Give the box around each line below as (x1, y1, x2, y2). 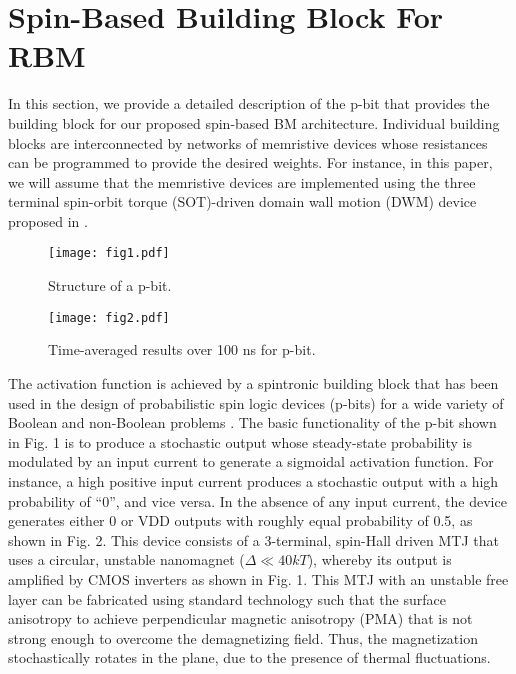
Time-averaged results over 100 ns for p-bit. (48, 339, 316, 360)
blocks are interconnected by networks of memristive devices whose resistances (8, 132, 488, 153)
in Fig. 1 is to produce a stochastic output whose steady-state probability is (8, 431, 472, 452)
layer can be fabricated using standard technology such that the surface (8, 588, 446, 609)
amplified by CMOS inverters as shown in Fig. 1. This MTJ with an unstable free (8, 568, 509, 589)
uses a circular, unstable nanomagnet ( (8, 549, 245, 570)
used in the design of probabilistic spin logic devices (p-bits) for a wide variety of (8, 392, 504, 413)
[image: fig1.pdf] (48, 246, 170, 261)
